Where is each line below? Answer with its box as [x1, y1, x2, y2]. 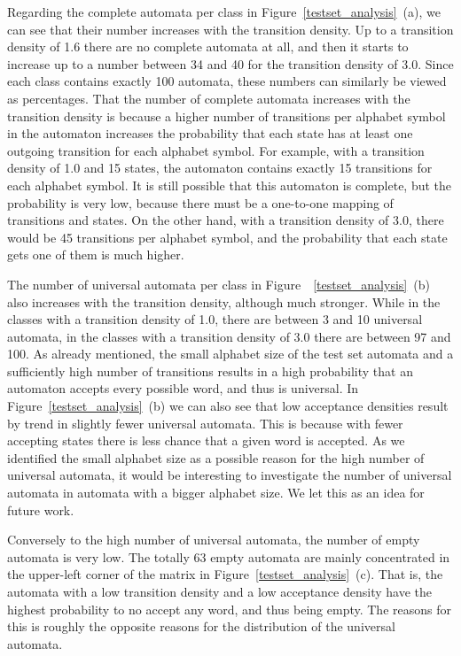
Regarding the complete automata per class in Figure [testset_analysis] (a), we [7, 3, 441, 20]
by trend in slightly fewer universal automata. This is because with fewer [7, 413, 403, 432]
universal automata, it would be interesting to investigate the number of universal [7, 466, 452, 484]
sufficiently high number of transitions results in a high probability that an [7, 361, 413, 380]
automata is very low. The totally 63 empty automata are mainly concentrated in [7, 547, 450, 566]
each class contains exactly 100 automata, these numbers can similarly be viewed [7, 72, 447, 90]
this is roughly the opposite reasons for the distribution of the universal [7, 617, 395, 636]
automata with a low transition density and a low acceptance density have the [7, 583, 432, 600]
